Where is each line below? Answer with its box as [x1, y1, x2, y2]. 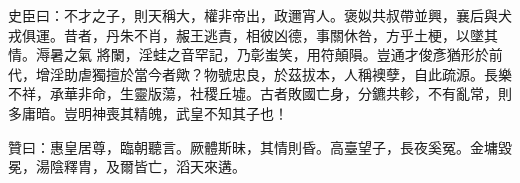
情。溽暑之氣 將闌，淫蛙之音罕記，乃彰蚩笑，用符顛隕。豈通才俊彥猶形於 [8, 44, 489, 65]
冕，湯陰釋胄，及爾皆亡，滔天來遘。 [8, 156, 246, 177]
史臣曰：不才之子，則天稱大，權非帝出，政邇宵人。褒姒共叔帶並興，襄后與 [8, 5, 498, 25]
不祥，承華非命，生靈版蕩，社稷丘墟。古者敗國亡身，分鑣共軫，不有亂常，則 [8, 83, 512, 104]
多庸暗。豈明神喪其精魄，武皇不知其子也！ [8, 102, 288, 123]
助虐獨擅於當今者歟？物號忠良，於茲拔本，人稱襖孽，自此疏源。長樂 [63, 63, 512, 84]
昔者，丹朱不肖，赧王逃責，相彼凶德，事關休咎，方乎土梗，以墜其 [63, 24, 498, 45]
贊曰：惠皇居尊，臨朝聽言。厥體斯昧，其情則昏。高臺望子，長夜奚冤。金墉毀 [8, 136, 512, 157]
